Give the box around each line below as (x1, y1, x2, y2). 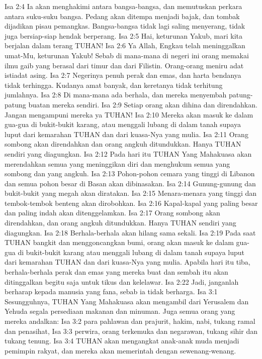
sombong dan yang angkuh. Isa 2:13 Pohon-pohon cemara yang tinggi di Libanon (5, 168, 255, 179)
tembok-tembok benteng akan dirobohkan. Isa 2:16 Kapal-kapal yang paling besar (5, 197, 258, 208)
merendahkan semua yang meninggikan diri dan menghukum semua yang (5, 158, 230, 169)
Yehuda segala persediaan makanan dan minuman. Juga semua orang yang (5, 306, 235, 316)
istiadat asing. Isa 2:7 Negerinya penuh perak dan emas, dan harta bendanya (5, 70, 241, 80)
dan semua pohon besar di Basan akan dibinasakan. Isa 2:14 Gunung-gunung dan (5, 178, 256, 188)
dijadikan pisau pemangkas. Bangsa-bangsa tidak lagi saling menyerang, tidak (5, 21, 245, 31)
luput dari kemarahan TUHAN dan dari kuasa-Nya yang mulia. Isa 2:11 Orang (5, 129, 248, 139)
